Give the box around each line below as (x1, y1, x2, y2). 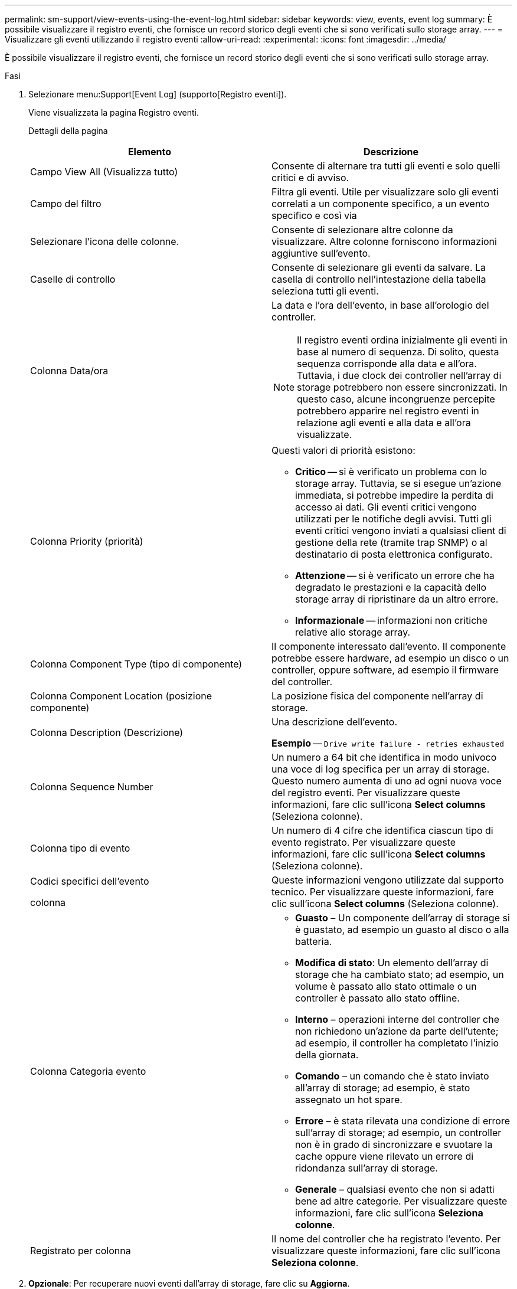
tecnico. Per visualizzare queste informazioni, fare (271, 886, 494, 898)
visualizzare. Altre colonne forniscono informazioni (271, 235, 497, 247)
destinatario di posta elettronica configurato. (295, 548, 493, 560)
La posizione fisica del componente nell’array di (271, 690, 483, 702)
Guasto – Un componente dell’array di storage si (295, 912, 510, 924)
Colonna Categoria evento (30, 1065, 146, 1077)
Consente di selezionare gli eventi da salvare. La (271, 261, 486, 273)
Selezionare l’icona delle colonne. (30, 235, 179, 247)
